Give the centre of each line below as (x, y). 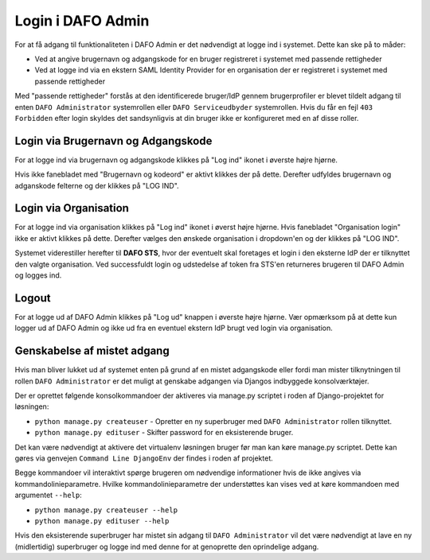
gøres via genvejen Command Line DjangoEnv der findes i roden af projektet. (144, 458)
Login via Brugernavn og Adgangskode (113, 140)
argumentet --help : (49, 495)
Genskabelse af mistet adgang (92, 351)
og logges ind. (38, 275)
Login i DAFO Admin (82, 21)
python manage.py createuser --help (106, 510)
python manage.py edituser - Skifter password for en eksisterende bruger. (164, 433)
